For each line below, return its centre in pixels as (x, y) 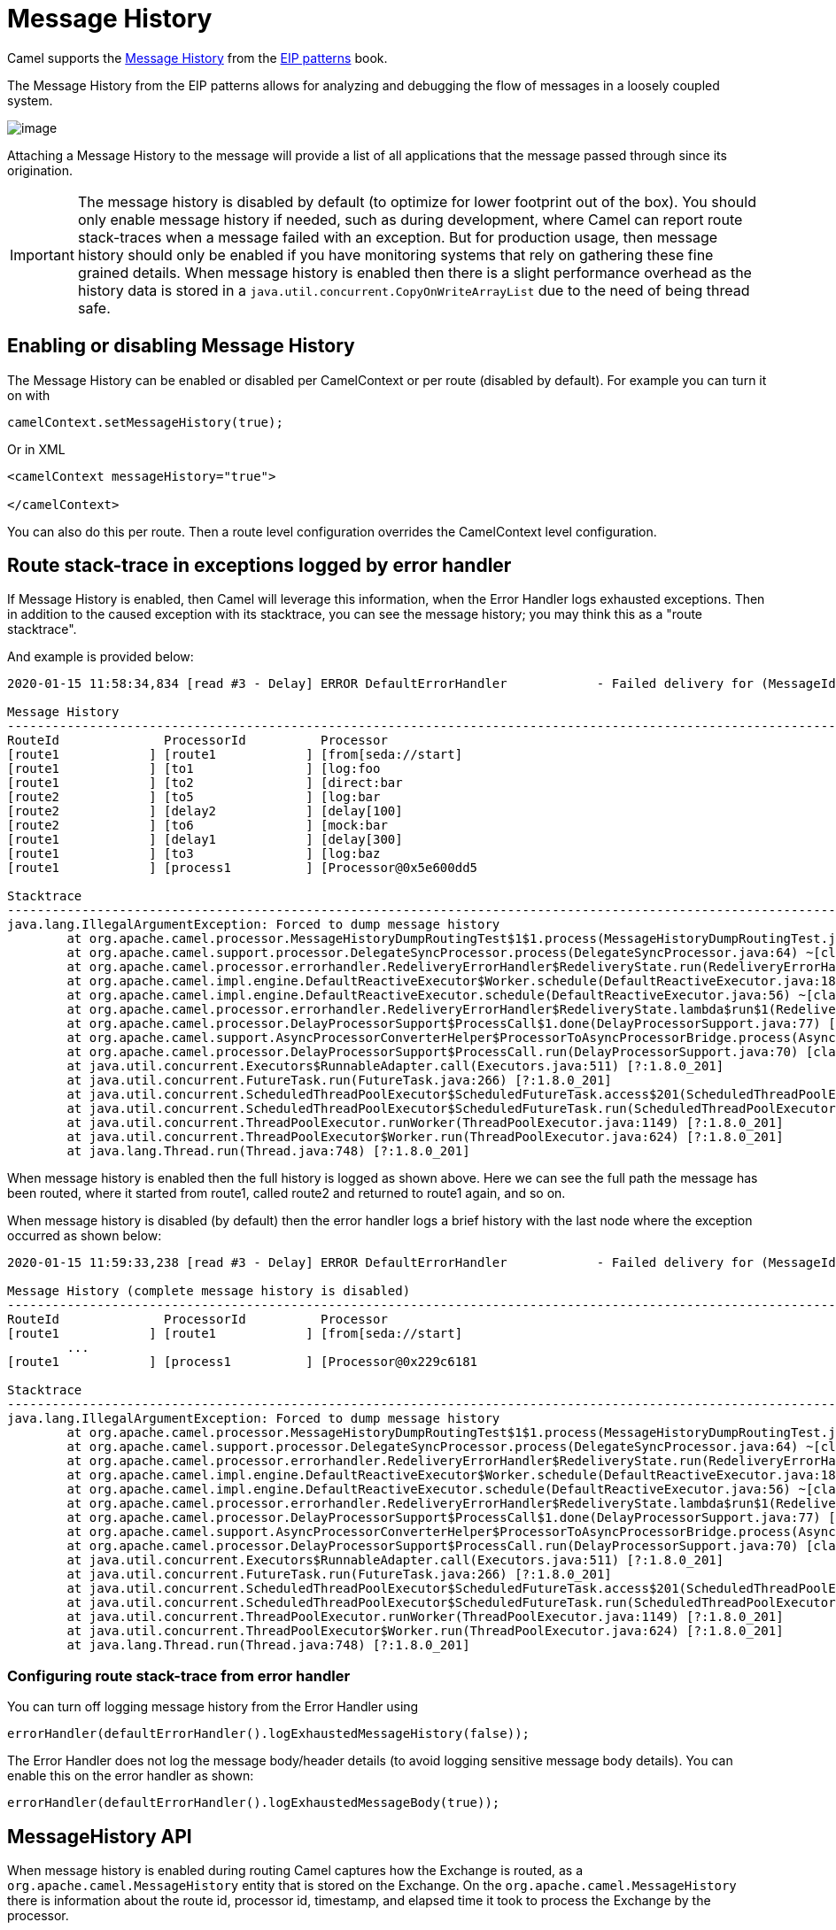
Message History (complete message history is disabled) (209, 1291)
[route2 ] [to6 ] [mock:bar (197, 826)
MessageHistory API (100, 1836)
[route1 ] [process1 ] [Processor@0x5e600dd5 (243, 868)
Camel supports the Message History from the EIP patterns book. (197, 58)
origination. (40, 170)
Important (42, 255)
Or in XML (36, 449)
